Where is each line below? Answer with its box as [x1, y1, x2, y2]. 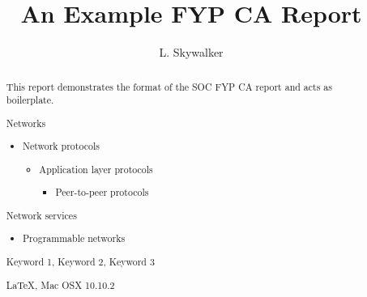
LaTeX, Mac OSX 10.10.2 [6, 278, 115, 291]
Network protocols [23, 139, 100, 153]
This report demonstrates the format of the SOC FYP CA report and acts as [6, 79, 332, 93]
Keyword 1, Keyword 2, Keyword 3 [6, 255, 155, 268]
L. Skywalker [159, 44, 224, 61]
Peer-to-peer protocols [55, 185, 149, 199]
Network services [6, 208, 77, 222]
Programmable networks [23, 231, 126, 245]
